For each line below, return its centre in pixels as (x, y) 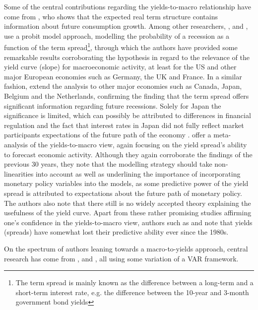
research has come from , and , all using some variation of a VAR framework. (121, 258)
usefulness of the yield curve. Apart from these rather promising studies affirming (128, 213)
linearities (19, 173)
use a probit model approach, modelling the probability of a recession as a (117, 35)
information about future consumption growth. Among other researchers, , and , (126, 26)
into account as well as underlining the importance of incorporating (138, 173)
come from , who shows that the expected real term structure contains (111, 16)
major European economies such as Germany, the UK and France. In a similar (123, 76)
